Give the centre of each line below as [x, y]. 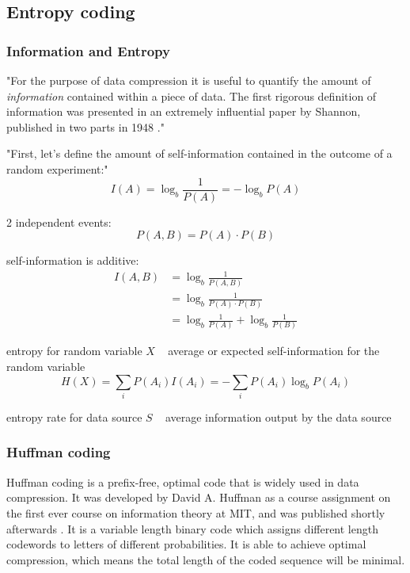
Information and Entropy [88, 50]
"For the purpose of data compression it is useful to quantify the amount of [189, 80]
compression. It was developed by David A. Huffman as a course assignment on [199, 497]
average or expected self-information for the [274, 351]
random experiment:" [57, 168]
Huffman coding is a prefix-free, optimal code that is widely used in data [183, 481]
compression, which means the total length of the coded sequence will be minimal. [206, 559]
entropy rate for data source [74, 416]
